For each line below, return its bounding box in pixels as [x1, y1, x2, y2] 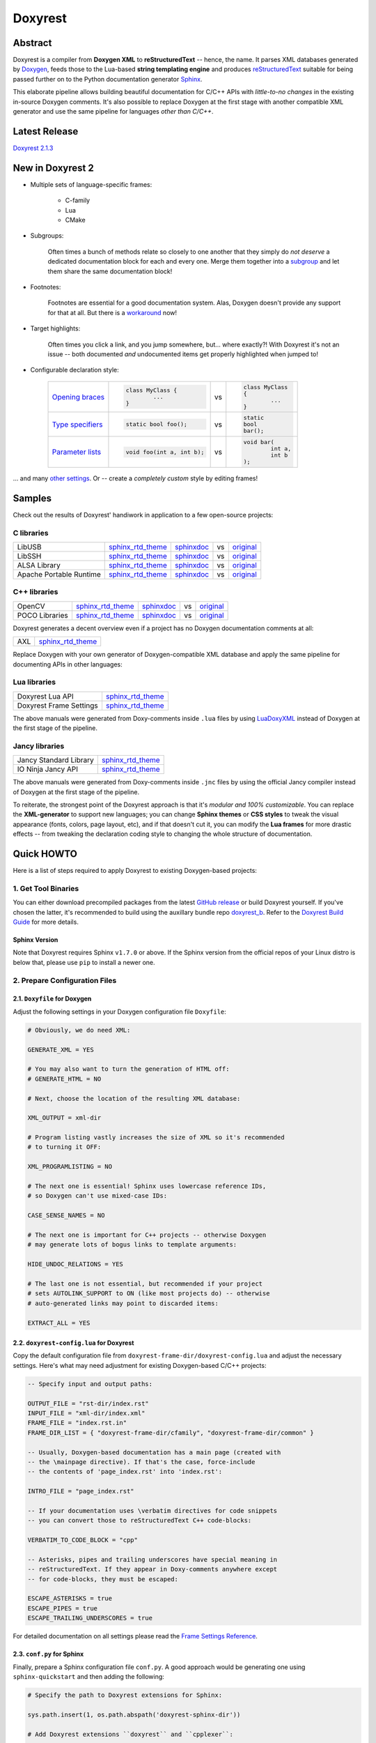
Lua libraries [13, 677, 56, 687]
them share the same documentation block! [47, 267, 173, 275]
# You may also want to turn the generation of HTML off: [27, 1065, 230, 1073]
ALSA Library [17, 561, 61, 570]
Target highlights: [30, 324, 81, 333]
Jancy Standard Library [17, 755, 94, 765]
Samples [13, 492, 52, 504]
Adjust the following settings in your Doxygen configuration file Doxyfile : [13, 1007, 226, 1016]
